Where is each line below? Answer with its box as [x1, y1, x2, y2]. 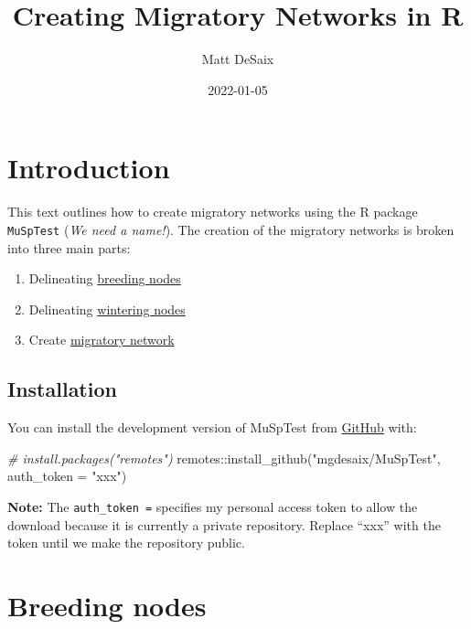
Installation [7, 375, 117, 403]
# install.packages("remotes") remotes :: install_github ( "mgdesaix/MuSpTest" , [7, 448, 441, 467]
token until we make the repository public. [7, 533, 245, 552]
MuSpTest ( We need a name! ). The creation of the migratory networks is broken [7, 219, 455, 239]
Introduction [7, 149, 170, 187]
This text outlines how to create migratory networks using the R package [7, 202, 418, 221]
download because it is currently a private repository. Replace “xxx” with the [7, 515, 441, 534]
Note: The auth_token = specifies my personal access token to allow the [7, 496, 418, 516]
